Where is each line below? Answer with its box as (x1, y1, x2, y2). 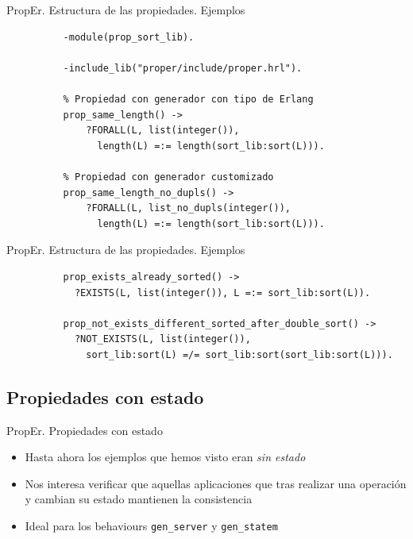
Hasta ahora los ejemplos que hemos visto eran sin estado (25, 449, 306, 465)
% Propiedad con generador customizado (63, 171, 274, 183)
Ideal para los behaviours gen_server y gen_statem (25, 518, 278, 534)
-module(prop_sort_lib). (63, 31, 195, 43)
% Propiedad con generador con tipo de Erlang (63, 93, 314, 105)
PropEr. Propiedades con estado (6, 422, 163, 438)
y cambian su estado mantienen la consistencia (25, 491, 253, 507)
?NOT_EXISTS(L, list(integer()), (74, 333, 251, 345)
